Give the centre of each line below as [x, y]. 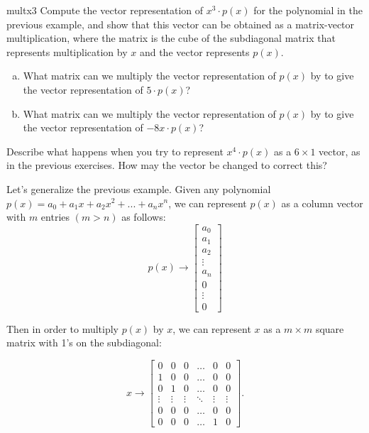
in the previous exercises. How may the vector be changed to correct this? [167, 165]
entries [55, 217]
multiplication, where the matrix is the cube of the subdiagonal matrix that [171, 38]
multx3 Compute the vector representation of [105, 10]
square [330, 328]
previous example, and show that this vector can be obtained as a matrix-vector [181, 24]
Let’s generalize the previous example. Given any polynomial [139, 188]
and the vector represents [194, 51]
